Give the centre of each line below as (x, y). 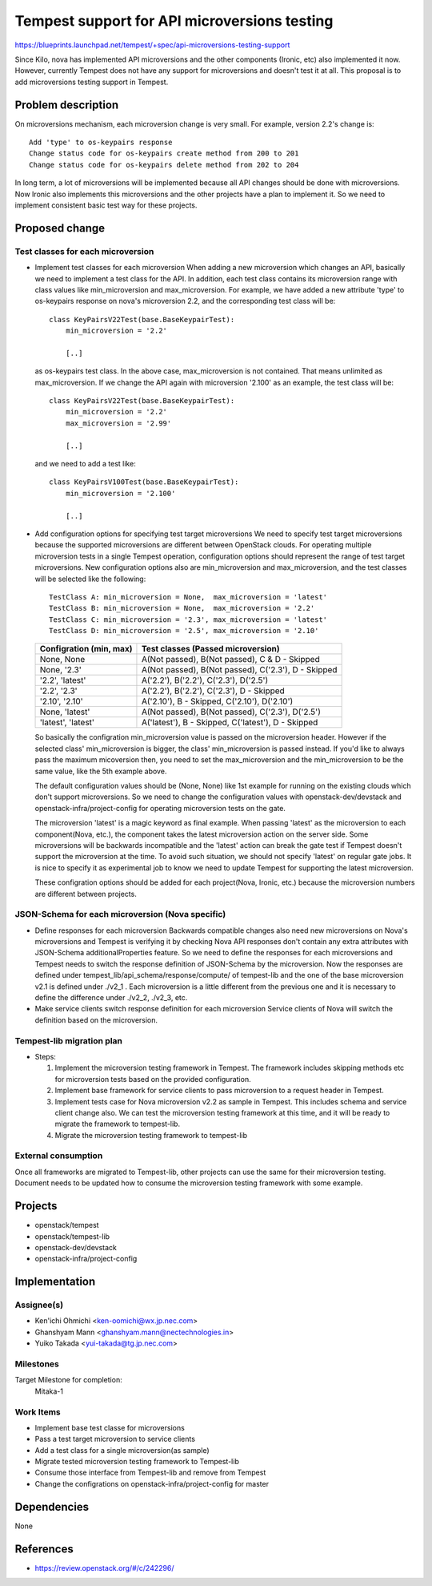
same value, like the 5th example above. (101, 771)
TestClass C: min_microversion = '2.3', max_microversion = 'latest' (188, 619)
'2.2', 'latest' (63, 680)
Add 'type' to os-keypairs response (101, 143)
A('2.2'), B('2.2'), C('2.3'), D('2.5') (205, 680)
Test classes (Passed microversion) (210, 649)
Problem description (67, 105)
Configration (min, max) (86, 649)
